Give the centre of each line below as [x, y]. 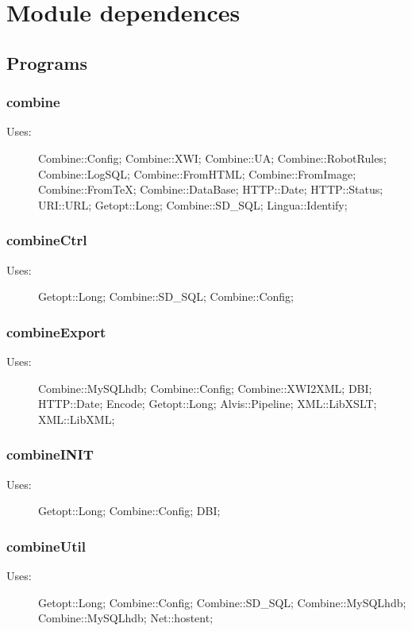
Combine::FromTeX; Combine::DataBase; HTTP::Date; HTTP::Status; [211, 189]
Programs [47, 62]
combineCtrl [47, 240]
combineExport [56, 331]
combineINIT [50, 454]
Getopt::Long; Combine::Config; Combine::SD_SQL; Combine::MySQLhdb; [222, 602]
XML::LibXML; [77, 419]
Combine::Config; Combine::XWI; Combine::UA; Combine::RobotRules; [212, 158]
